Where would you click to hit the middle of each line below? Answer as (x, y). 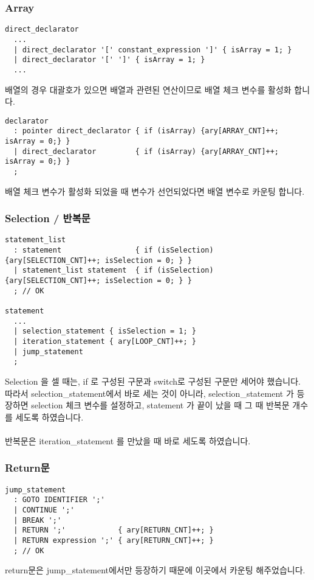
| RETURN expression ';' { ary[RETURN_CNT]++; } (114, 541)
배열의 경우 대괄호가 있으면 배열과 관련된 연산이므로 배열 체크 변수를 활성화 (148, 89)
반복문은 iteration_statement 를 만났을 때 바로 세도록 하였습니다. (128, 440)
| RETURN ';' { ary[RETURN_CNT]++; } (114, 530)
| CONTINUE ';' (44, 510)
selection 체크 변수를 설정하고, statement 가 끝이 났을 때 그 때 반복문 (160, 405)
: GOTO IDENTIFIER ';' (59, 500)
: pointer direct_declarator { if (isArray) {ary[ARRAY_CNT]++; (146, 131)
